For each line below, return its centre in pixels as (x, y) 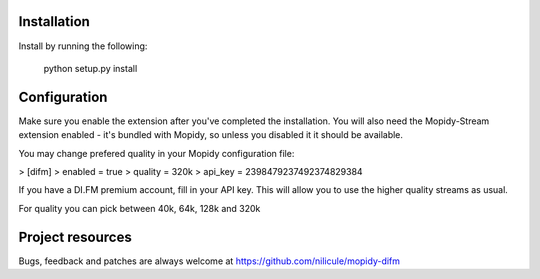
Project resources (75, 236)
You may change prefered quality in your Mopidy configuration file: (156, 153)
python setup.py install (90, 68)
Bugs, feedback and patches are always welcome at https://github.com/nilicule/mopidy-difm (209, 261)
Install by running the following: (83, 46)
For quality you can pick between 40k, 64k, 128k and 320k (139, 208)
